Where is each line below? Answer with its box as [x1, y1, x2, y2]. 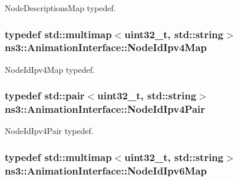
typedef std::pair [5, 88, 85, 103]
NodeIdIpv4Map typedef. [5, 63, 95, 75]
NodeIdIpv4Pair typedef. [5, 125, 94, 137]
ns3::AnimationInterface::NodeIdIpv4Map [5, 40, 207, 55]
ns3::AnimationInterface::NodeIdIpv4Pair [5, 102, 206, 116]
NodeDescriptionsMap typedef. [5, 2, 116, 14]
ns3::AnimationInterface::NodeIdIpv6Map [5, 163, 207, 177]
